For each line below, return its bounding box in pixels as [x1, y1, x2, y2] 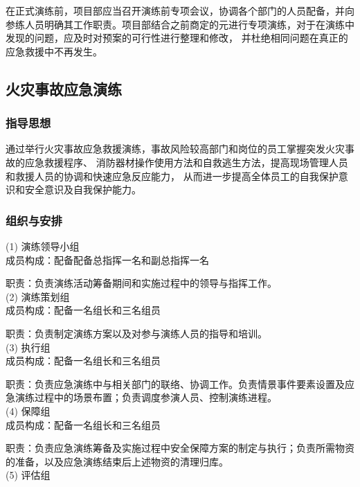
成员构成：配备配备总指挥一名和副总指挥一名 [6, 252, 209, 267]
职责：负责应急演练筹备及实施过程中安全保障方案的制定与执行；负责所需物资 [6, 441, 354, 455]
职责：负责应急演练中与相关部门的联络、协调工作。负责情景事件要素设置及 [6, 376, 345, 391]
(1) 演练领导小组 [6, 238, 80, 253]
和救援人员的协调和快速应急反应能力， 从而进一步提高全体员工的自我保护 [6, 168, 339, 183]
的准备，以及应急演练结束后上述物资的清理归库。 [6, 454, 228, 468]
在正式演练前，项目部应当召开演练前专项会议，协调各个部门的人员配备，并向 [6, 3, 354, 17]
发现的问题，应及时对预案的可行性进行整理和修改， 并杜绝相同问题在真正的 [6, 30, 348, 45]
